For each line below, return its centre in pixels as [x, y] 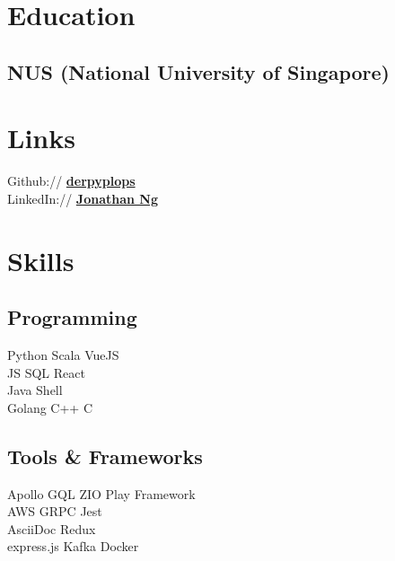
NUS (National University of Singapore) [198, 71]
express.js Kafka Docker [73, 546]
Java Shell [35, 390]
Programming [72, 317]
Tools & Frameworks [105, 456]
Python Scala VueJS [63, 355]
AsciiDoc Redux [52, 528]
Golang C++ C [50, 407]
